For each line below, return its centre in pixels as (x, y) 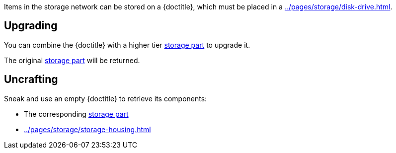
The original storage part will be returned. (72, 60)
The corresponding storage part (76, 114)
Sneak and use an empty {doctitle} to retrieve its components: (106, 98)
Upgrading (31, 26)
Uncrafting (31, 79)
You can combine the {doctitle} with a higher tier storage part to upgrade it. (127, 45)
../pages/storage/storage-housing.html (87, 129)
